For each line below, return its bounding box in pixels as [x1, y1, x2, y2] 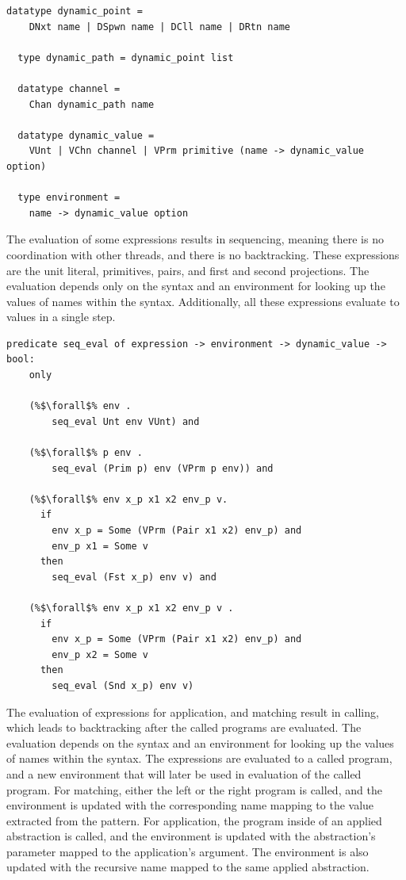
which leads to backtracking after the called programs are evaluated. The [6, 719, 362, 736]
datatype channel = [17, 82, 121, 94]
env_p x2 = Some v [52, 649, 148, 660]
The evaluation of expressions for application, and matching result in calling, [6, 703, 379, 720]
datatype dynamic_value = [17, 129, 155, 141]
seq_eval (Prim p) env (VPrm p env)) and [52, 462, 274, 474]
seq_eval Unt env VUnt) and [52, 415, 200, 427]
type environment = [17, 192, 121, 204]
